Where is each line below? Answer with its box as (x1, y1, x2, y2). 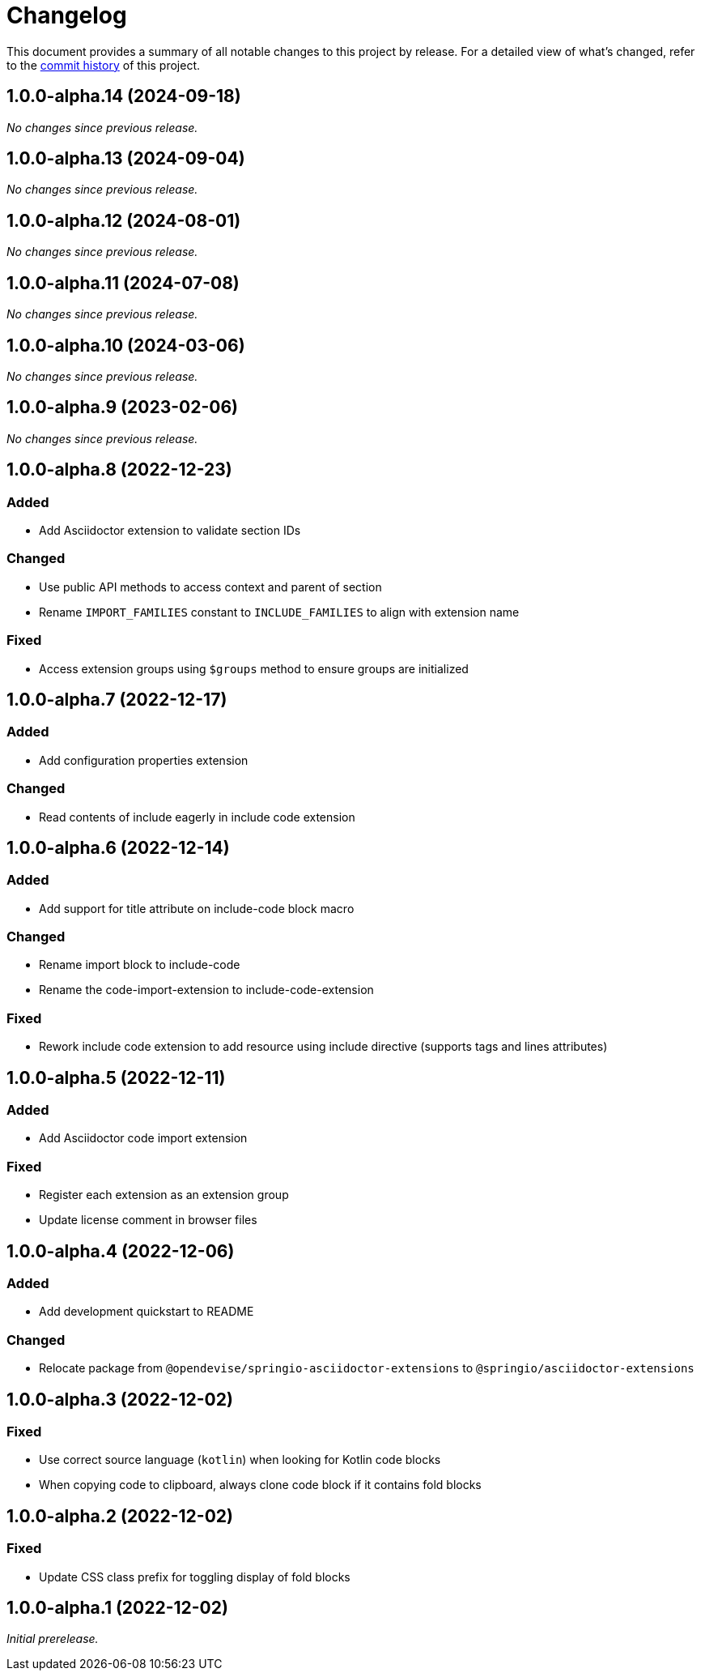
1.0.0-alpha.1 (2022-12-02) (6, 1598, 228, 1619)
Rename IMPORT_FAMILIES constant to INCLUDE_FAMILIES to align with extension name (39, 604, 520, 619)
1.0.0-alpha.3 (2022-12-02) (6, 1389, 233, 1410)
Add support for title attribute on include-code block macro (39, 901, 355, 915)
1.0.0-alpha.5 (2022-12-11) (6, 1067, 226, 1088)
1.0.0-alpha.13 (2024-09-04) (6, 148, 245, 169)
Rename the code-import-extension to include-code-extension (39, 983, 374, 997)
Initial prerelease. (6, 1632, 99, 1646)
